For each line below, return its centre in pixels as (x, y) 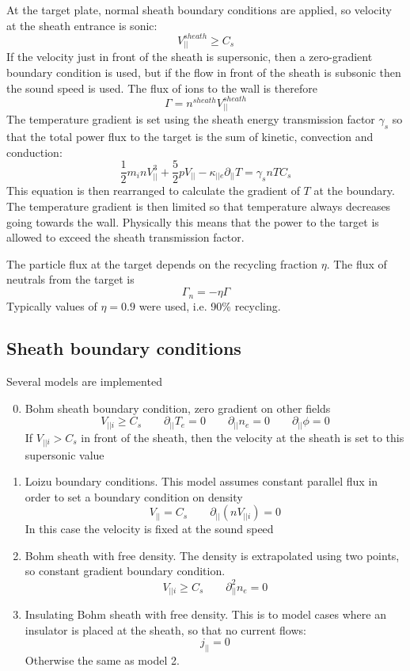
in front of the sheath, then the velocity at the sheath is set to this (243, 437)
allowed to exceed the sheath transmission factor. (125, 237)
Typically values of (52, 305)
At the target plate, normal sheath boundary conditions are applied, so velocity (199, 10)
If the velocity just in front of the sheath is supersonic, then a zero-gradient (190, 57)
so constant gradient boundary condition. (125, 571)
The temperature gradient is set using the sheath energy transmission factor (191, 119)
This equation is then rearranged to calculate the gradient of (153, 191)
